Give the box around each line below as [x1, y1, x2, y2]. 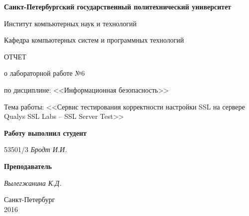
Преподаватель [4, 161, 52, 171]
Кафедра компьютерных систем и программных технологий [4, 35, 184, 45]
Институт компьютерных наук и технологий [4, 18, 137, 28]
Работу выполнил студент [4, 127, 87, 138]
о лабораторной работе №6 [4, 68, 85, 78]
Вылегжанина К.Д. [4, 177, 62, 188]
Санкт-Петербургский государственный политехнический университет [4, 1, 231, 11]
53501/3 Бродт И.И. [4, 144, 67, 155]
